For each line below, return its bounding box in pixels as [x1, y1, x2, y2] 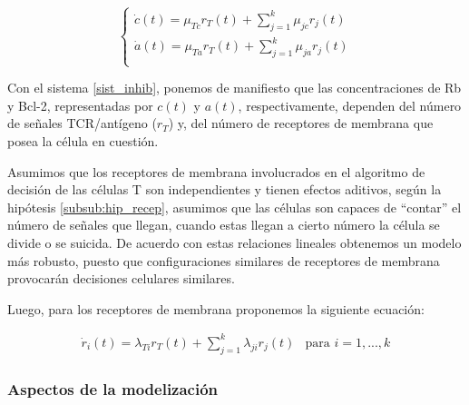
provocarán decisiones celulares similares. [7, 269, 235, 288]
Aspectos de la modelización [7, 377, 219, 400]
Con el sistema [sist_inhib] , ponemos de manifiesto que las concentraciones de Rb [7, 78, 462, 97]
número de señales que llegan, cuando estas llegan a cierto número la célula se [7, 215, 440, 234]
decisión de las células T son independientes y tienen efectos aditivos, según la [7, 180, 442, 199]
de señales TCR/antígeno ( [7, 114, 157, 133]
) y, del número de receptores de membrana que [168, 114, 434, 133]
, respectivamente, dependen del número [238, 95, 462, 114]
